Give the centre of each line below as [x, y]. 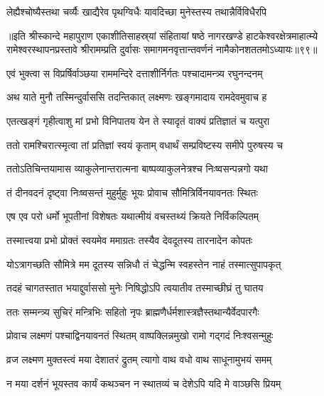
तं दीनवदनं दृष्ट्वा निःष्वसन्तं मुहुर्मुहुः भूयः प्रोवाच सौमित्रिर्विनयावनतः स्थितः [132, 192]
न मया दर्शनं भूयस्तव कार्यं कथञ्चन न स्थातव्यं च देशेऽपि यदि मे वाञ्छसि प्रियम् [144, 383]
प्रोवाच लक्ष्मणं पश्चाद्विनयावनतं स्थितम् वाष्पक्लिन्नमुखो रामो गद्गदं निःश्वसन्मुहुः [140, 335]
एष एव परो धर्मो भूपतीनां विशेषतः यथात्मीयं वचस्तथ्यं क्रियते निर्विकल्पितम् [133, 216]
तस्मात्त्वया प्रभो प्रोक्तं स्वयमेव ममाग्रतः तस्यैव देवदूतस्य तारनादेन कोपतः [130, 240]
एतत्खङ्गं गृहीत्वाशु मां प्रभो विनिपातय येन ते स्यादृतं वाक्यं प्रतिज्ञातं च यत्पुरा [138, 120]
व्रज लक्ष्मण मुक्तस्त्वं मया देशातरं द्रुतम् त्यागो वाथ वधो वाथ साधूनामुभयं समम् [139, 359]
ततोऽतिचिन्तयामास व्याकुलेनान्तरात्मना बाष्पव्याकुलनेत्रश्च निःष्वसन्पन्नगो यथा [137, 169]
